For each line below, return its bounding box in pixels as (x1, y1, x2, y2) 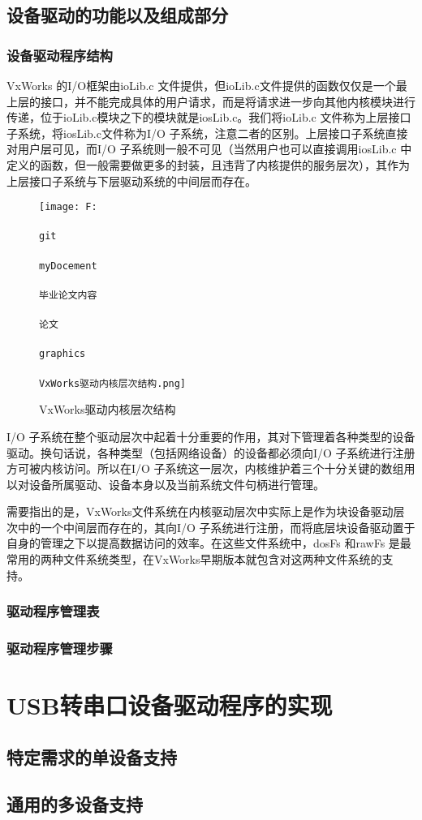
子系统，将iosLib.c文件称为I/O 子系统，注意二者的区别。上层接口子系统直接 (6, 124, 408, 141)
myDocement (39, 260, 97, 272)
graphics (39, 348, 86, 360)
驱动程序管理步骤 (6, 638, 113, 659)
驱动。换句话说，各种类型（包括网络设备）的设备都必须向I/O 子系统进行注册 (6, 444, 416, 461)
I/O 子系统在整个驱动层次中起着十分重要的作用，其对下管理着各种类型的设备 (6, 427, 416, 444)
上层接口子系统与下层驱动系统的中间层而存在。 (6, 172, 256, 189)
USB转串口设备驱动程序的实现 (6, 689, 333, 722)
